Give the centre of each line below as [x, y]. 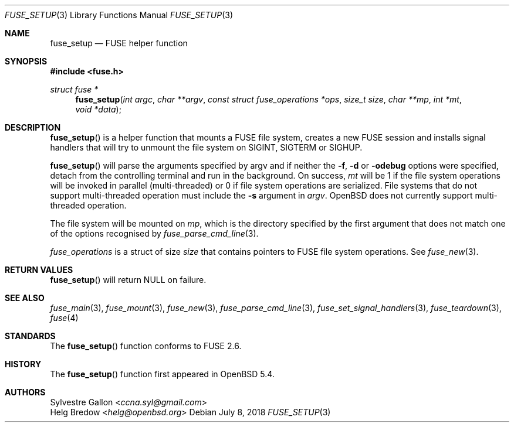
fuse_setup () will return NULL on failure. [128, 280]
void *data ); [98, 109]
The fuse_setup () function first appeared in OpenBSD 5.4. [162, 374]
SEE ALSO [25, 298]
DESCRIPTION [33, 127]
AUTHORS [25, 392]
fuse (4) [64, 318]
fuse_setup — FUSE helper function [119, 43]
